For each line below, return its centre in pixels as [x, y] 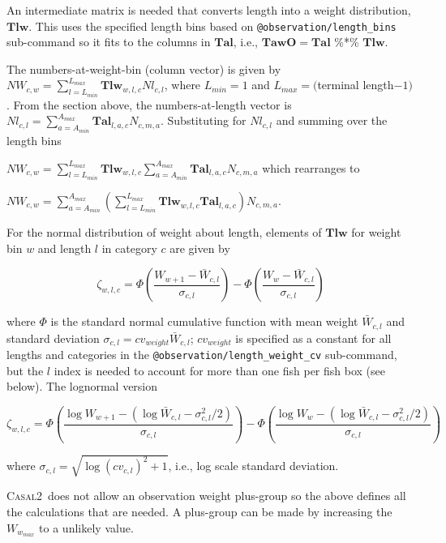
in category [129, 248]
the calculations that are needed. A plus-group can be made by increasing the [199, 511]
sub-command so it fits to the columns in [109, 42]
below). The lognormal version [82, 386]
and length [64, 248]
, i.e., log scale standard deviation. [253, 466]
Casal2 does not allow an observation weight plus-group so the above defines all [206, 496]
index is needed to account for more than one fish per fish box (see [219, 370]
